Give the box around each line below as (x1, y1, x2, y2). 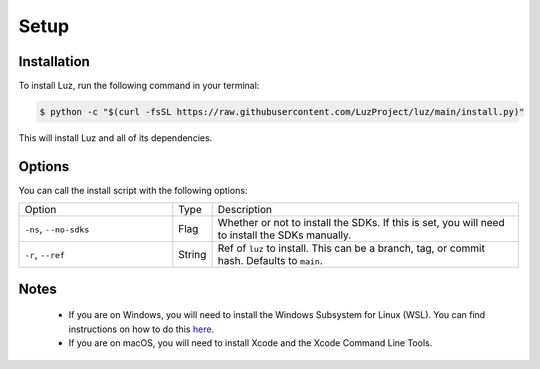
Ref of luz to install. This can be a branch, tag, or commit (217, 241, 485, 255)
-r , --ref (24, 248, 65, 262)
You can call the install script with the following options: (18, 184, 248, 196)
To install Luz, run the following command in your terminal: (18, 80, 260, 92)
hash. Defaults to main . (217, 254, 324, 268)
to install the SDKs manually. (217, 228, 352, 242)
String (178, 248, 207, 262)
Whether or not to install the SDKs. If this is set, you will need (217, 216, 505, 230)
